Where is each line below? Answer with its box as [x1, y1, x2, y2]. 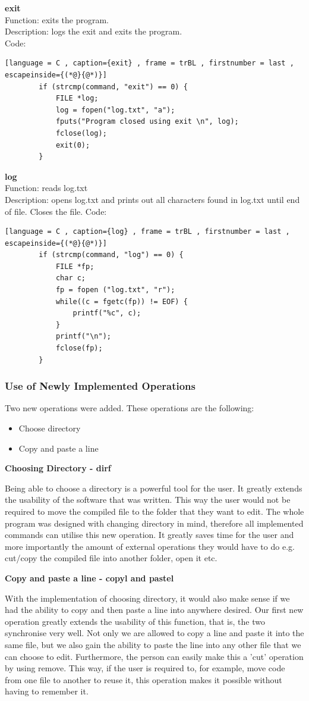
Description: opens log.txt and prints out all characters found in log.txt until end [5, 193, 300, 205]
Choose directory [18, 422, 81, 434]
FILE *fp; [55, 262, 94, 271]
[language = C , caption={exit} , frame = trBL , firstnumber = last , [5, 59, 294, 68]
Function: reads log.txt [5, 181, 88, 194]
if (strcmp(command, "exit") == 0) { [39, 82, 188, 91]
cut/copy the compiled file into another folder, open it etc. [5, 552, 217, 564]
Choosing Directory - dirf [5, 462, 111, 474]
